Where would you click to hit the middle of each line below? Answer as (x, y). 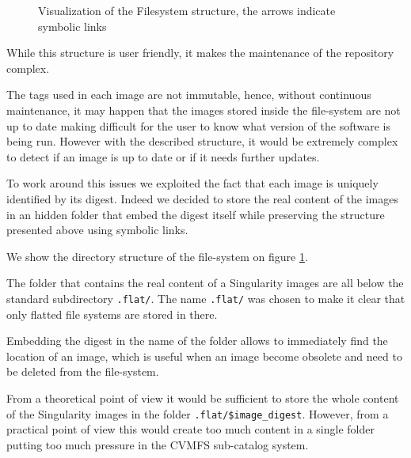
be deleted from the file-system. (83, 371)
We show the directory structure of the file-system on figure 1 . (157, 256)
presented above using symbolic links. (97, 230)
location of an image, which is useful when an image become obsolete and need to (204, 356)
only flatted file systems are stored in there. (112, 314)
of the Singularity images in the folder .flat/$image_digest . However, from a (198, 413)
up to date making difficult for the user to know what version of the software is (199, 125)
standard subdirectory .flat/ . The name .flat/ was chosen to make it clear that (206, 298)
